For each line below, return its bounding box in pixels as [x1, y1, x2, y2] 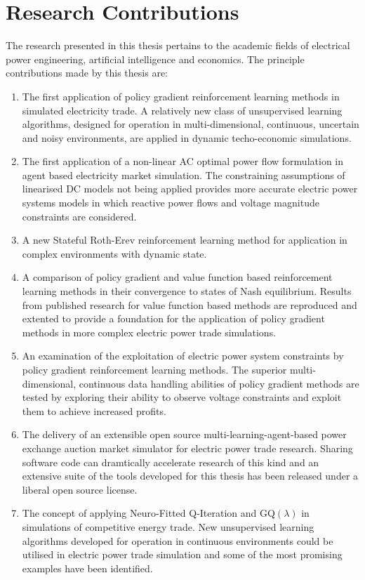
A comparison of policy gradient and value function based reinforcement [22, 270, 333, 284]
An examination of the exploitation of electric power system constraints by [22, 348, 344, 363]
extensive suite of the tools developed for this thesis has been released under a [22, 468, 359, 483]
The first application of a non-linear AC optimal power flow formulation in [22, 154, 344, 169]
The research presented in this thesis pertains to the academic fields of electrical [6, 38, 350, 53]
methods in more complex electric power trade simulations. [22, 324, 277, 339]
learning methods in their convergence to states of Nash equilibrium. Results [22, 284, 352, 298]
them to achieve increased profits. [22, 403, 166, 418]
